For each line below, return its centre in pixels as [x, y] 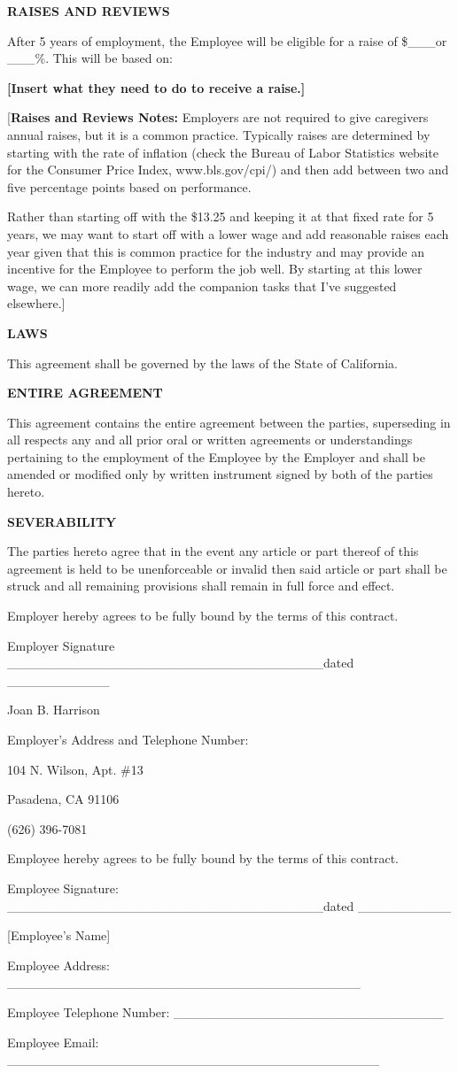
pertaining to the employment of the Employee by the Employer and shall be [216, 456]
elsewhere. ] [36, 303]
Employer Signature [61, 645]
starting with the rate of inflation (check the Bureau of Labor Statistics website [223, 152]
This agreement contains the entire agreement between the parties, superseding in [229, 422]
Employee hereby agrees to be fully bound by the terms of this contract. [203, 858]
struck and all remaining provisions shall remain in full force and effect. [201, 586]
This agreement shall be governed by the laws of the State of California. [202, 363]
